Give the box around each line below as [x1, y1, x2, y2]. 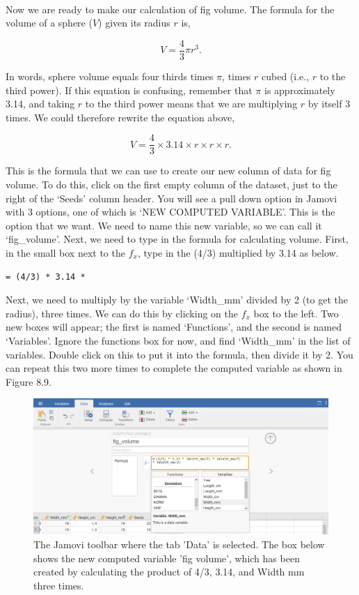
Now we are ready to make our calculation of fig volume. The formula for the [6, 1, 335, 16]
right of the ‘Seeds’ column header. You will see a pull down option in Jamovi [6, 190, 337, 205]
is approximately [264, 82, 335, 97]
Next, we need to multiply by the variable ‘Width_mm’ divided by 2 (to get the [6, 292, 348, 307]
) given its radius [98, 15, 170, 30]
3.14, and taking [6, 96, 75, 111]
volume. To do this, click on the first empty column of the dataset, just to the [6, 177, 337, 192]
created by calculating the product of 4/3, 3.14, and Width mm [33, 564, 305, 579]
